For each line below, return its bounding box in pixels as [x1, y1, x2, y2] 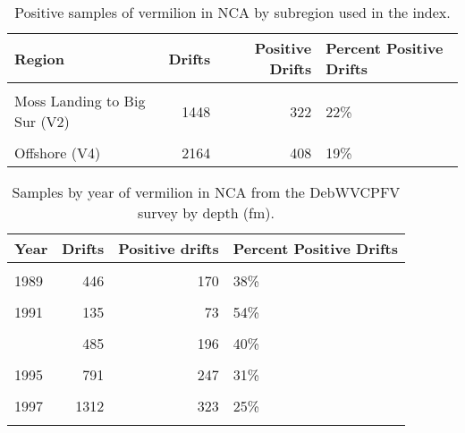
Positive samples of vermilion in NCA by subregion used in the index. [14, 2, 451, 22]
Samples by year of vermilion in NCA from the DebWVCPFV [12, 182, 401, 202]
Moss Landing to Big [14, 90, 146, 111]
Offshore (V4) [14, 142, 101, 163]
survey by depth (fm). [137, 202, 275, 223]
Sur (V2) [14, 111, 70, 132]
